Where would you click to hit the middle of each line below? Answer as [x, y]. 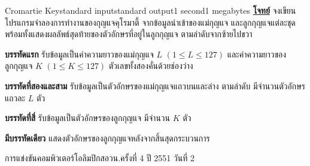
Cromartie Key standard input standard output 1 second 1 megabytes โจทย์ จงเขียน [151, 10]
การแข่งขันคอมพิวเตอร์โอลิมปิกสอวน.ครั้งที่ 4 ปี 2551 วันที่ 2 [100, 158]
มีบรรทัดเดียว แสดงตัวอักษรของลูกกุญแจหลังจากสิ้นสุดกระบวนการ [107, 138]
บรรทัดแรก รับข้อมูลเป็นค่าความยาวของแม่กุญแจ [79, 54]
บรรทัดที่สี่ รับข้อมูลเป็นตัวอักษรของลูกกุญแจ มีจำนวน [87, 118]
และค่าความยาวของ [257, 54]
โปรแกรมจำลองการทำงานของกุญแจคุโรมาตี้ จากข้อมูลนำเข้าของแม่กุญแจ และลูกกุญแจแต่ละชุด [150, 22]
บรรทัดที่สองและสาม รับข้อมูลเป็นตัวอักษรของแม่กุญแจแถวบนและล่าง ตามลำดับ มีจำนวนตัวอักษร [155, 85]
